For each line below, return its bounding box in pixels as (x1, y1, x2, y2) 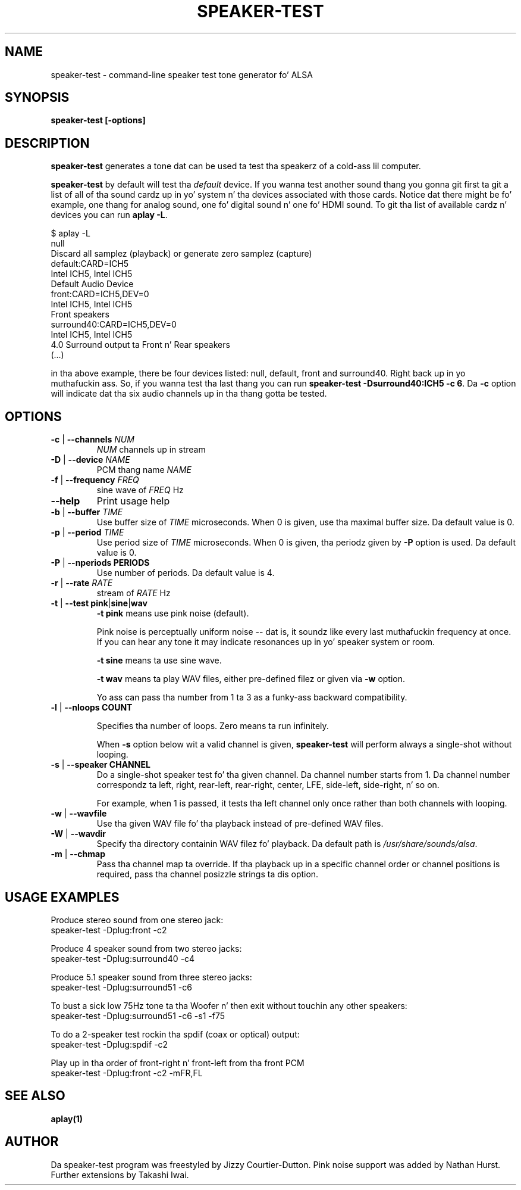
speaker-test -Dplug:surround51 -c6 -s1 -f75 (51, 1010, 225, 1021)
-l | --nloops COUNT (51, 702, 133, 713)
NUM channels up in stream (96, 444, 206, 455)
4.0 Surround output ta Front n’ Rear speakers (51, 339, 230, 350)
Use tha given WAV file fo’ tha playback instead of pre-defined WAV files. (96, 818, 384, 829)
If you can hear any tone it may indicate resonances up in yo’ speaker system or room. (96, 637, 435, 647)
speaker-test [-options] (51, 115, 146, 126)
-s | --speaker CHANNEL (51, 759, 150, 770)
